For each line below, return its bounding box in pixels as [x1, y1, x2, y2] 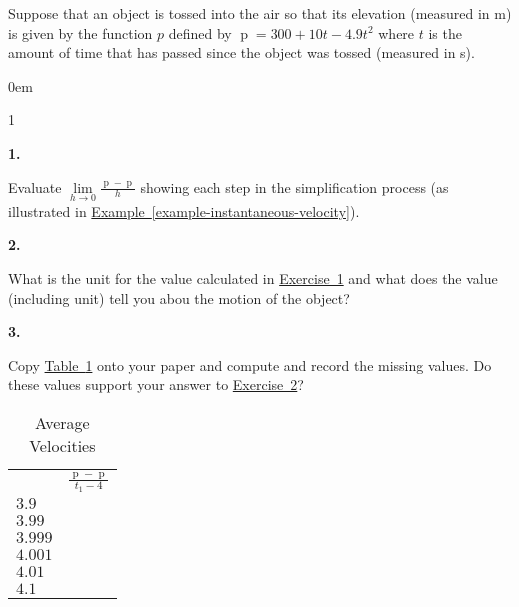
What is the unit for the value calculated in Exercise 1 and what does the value [8, 267, 498, 288]
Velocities [29, 433, 96, 457]
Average [34, 410, 90, 434]
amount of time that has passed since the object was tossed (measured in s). [8, 42, 475, 63]
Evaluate [8, 176, 62, 197]
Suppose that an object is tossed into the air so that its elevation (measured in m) [8, 3, 512, 23]
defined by [168, 22, 232, 43]
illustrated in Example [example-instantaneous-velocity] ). [8, 200, 360, 221]
